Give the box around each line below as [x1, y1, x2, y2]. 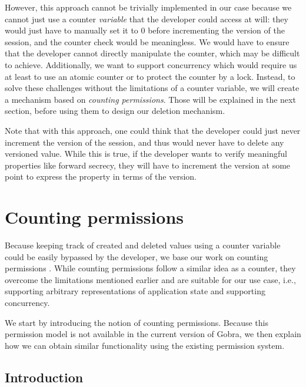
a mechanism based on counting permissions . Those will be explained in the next [5, 93, 296, 105]
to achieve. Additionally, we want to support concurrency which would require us [5, 58, 297, 70]
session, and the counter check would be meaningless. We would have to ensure [5, 35, 290, 48]
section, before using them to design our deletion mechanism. [5, 105, 225, 117]
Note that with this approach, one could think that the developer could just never [5, 124, 301, 136]
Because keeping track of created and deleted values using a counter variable [5, 239, 281, 251]
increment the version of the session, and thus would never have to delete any [5, 136, 284, 148]
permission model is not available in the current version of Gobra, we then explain [5, 328, 301, 340]
